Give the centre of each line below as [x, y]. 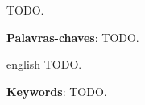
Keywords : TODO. [57, 91]
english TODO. [44, 64]
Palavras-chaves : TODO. [73, 37]
